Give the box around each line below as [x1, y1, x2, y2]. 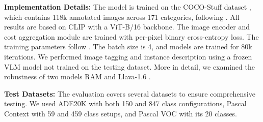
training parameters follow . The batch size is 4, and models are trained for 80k [4, 41, 252, 52]
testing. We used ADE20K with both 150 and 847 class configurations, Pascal [4, 98, 247, 109]
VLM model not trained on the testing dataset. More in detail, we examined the [4, 61, 255, 72]
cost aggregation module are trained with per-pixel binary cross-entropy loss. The [4, 31, 259, 42]
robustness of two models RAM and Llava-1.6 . [4, 71, 151, 82]
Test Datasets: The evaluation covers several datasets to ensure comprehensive [4, 88, 255, 99]
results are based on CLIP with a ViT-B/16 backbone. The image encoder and [4, 21, 250, 32]
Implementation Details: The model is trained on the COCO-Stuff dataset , [4, 2, 251, 12]
